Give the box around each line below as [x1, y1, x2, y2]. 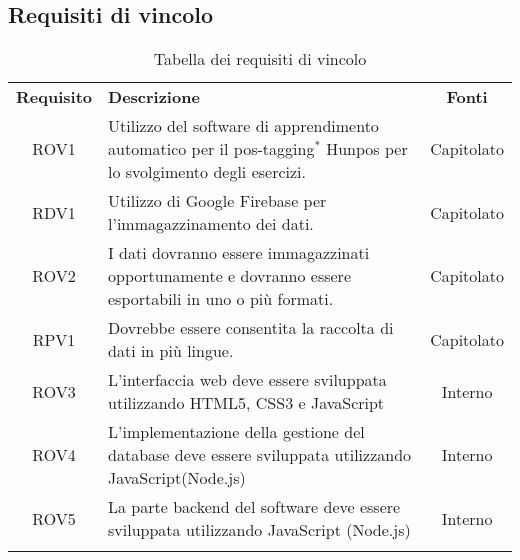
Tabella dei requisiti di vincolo [153, 47, 367, 71]
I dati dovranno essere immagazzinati [108, 241, 370, 265]
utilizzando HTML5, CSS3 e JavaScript [108, 391, 385, 415]
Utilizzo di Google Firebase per [108, 189, 327, 213]
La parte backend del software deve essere [108, 495, 401, 519]
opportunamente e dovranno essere [108, 264, 351, 288]
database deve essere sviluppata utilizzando [108, 443, 412, 467]
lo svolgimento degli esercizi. [108, 160, 306, 184]
